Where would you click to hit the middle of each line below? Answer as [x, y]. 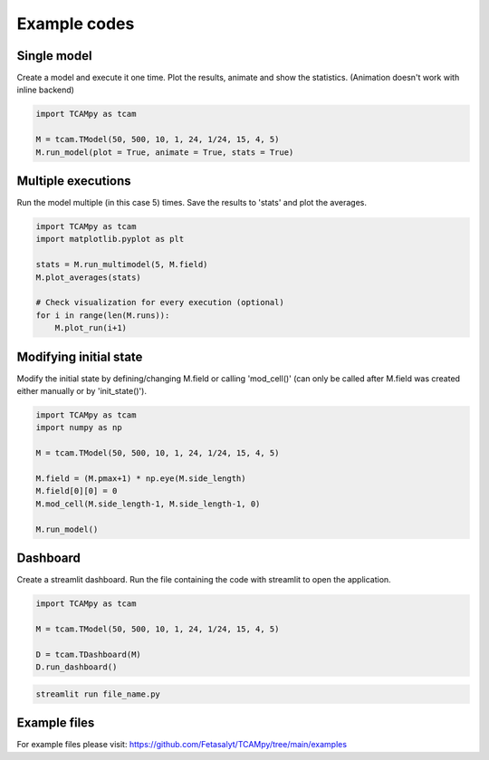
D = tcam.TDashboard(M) [89, 654]
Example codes [76, 24]
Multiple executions [74, 181]
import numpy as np [79, 428]
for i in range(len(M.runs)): [103, 315]
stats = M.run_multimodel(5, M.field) [122, 265]
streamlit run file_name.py [98, 694]
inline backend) [45, 90]
